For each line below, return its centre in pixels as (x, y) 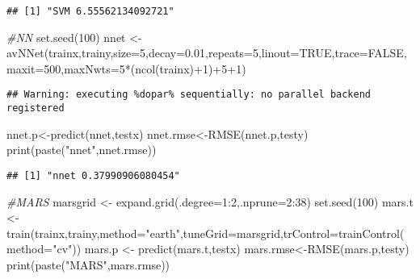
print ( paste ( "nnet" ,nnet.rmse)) (82, 150)
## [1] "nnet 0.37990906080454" (93, 175)
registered (36, 108)
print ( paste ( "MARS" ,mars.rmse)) (88, 264)
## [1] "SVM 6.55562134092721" (90, 11)
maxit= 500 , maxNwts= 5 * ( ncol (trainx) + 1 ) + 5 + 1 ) (126, 68)
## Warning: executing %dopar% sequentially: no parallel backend (189, 95)
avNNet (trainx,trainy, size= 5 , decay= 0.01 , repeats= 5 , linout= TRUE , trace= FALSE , (207, 53)
